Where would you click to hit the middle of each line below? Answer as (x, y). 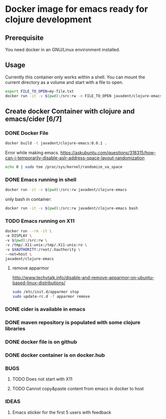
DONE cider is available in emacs (45, 309)
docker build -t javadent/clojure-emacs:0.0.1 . (56, 143)
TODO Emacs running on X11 (40, 221)
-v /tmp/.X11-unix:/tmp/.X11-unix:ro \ (46, 245)
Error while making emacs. (32, 153)
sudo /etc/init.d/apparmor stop (45, 292)
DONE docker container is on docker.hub (55, 355)
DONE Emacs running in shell (41, 180)
